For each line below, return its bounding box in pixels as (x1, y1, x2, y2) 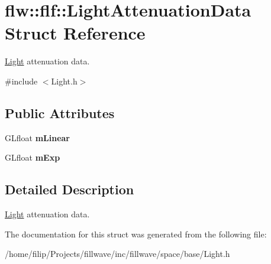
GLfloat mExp (5, 151, 60, 164)
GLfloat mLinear (5, 131, 70, 144)
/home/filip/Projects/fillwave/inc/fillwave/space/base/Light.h (5, 247, 230, 260)
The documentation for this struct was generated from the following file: (5, 227, 267, 240)
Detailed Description (5, 180, 134, 198)
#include (5, 74, 38, 87)
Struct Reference (5, 21, 146, 45)
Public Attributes (5, 103, 115, 122)
